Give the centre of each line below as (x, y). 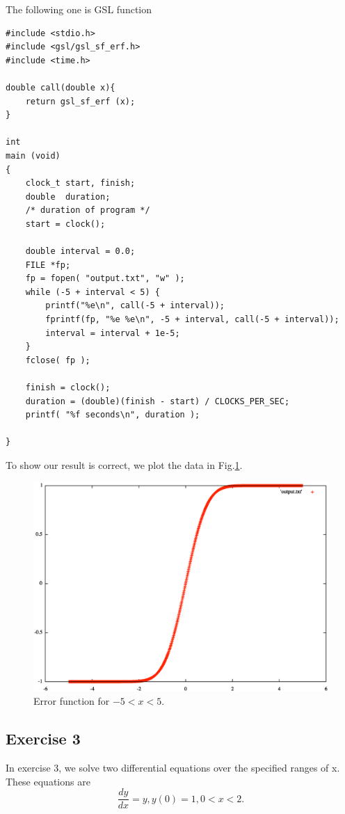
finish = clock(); (68, 388)
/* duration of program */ (88, 210)
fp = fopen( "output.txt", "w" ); (105, 279)
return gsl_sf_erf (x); (80, 101)
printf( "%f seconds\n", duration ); (113, 415)
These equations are (48, 781)
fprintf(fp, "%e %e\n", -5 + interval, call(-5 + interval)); (192, 320)
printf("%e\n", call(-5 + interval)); (135, 306)
